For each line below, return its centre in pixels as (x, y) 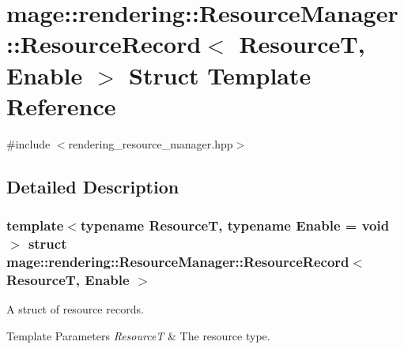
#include (28, 143)
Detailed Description (93, 186)
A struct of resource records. (75, 309)
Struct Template (220, 75)
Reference (61, 105)
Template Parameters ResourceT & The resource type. (138, 335)
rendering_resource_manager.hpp (151, 143)
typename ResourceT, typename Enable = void (235, 225)
